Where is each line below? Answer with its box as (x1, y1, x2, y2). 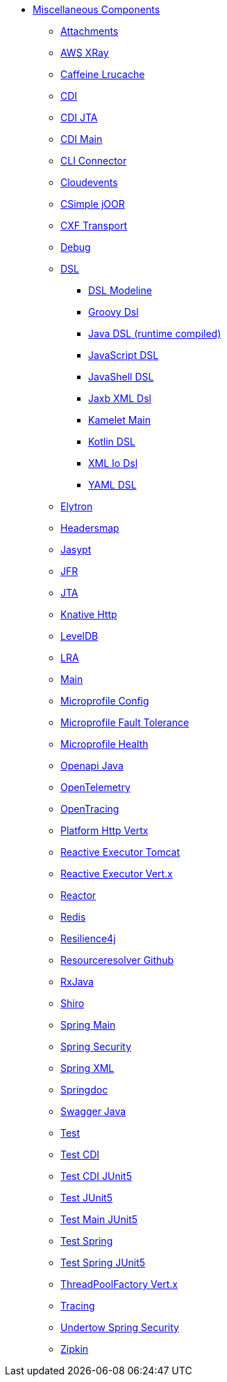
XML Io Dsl (88, 457, 138, 469)
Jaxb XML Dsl (88, 392, 151, 404)
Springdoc (60, 1084, 108, 1096)
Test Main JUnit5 (60, 1213, 138, 1225)
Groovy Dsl (88, 306, 139, 318)
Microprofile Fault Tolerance (60, 716, 190, 728)
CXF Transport (60, 220, 127, 231)
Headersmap (60, 522, 119, 534)
